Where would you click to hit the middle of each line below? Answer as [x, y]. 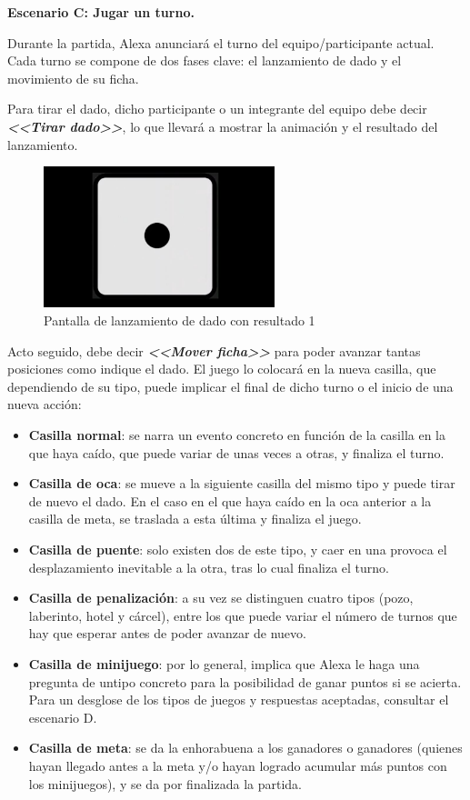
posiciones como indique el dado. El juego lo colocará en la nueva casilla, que [222, 369]
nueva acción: [45, 404]
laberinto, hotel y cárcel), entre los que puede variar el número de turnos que [243, 615]
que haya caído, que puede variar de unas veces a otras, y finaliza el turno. [236, 452]
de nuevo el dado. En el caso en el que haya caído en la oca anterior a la [230, 500]
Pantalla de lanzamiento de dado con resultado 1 [180, 320]
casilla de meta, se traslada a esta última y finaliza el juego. [195, 519]
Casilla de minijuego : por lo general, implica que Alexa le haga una [224, 663]
